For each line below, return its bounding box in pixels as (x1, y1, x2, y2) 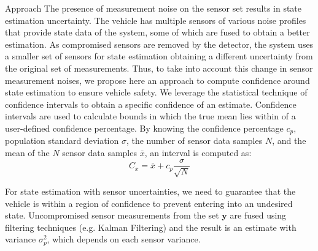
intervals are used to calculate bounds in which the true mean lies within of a (5, 110, 296, 122)
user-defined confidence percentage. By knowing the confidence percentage (5, 121, 284, 134)
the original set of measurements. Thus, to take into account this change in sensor (5, 61, 313, 74)
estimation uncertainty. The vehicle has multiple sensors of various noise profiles (5, 13, 306, 26)
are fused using (230, 209, 287, 222)
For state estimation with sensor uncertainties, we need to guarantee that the (5, 185, 296, 198)
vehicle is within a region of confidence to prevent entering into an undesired (5, 197, 293, 209)
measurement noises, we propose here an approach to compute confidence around (5, 73, 310, 86)
